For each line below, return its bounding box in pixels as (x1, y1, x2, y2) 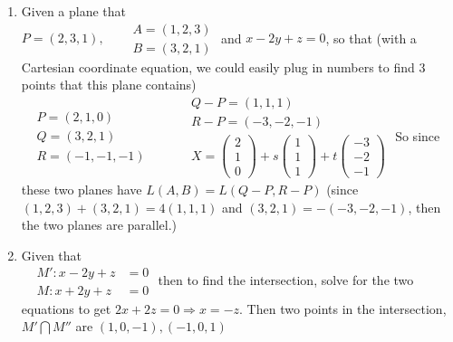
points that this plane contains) (21, 75, 197, 94)
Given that (21, 245, 82, 264)
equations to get (21, 299, 111, 318)
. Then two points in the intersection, (239, 299, 447, 318)
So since (395, 126, 440, 145)
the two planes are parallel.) (21, 215, 178, 234)
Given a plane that (21, 2, 127, 20)
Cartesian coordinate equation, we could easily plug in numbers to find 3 (21, 57, 426, 76)
